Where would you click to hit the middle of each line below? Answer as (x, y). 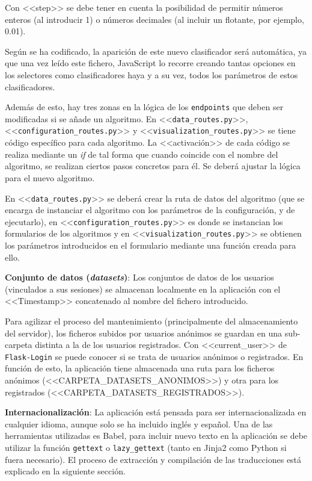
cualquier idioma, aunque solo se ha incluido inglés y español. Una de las (139, 424)
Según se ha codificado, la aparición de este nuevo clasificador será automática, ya (156, 51)
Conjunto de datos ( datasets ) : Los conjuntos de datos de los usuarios (139, 277)
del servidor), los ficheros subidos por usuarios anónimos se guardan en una (144, 333)
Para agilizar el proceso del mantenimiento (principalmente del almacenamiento (151, 321)
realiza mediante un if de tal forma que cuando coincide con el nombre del (142, 154)
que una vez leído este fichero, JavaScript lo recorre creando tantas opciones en (150, 63)
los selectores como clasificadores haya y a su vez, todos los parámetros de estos (151, 74)
